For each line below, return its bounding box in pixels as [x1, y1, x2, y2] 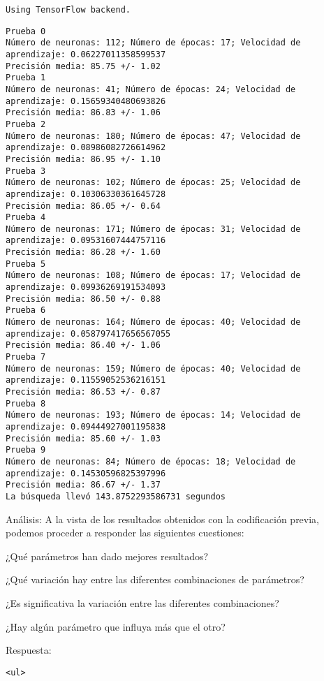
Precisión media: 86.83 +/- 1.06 [6, 108, 161, 118]
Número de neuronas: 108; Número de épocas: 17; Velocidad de [6, 270, 301, 281]
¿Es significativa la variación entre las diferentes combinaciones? [6, 595, 279, 610]
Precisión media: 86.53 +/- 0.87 [6, 387, 161, 397]
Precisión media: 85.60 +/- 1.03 [6, 433, 161, 444]
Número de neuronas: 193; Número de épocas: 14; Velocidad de [6, 410, 301, 420]
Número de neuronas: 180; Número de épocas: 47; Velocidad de [6, 131, 301, 141]
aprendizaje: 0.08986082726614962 [6, 142, 166, 153]
